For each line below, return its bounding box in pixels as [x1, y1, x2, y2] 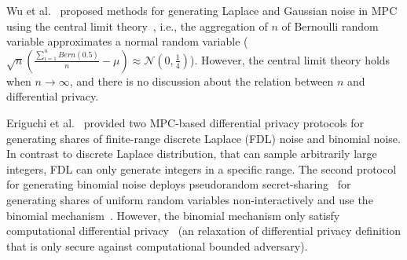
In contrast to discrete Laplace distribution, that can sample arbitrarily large [6, 145, 377, 162]
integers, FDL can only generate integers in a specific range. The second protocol [6, 160, 397, 177]
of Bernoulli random [281, 17, 379, 34]
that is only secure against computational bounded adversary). [6, 237, 308, 254]
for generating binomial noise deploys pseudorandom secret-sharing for [6, 176, 351, 192]
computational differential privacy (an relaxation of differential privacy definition [6, 222, 401, 239]
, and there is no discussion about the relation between [69, 72, 334, 89]
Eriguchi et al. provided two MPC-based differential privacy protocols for [6, 114, 365, 130]
